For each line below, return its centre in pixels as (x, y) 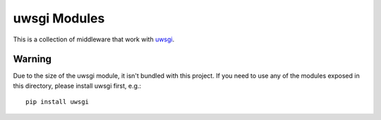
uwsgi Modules (59, 18)
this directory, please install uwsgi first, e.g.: (77, 86)
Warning (32, 59)
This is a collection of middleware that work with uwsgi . (94, 39)
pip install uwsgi (58, 102)
